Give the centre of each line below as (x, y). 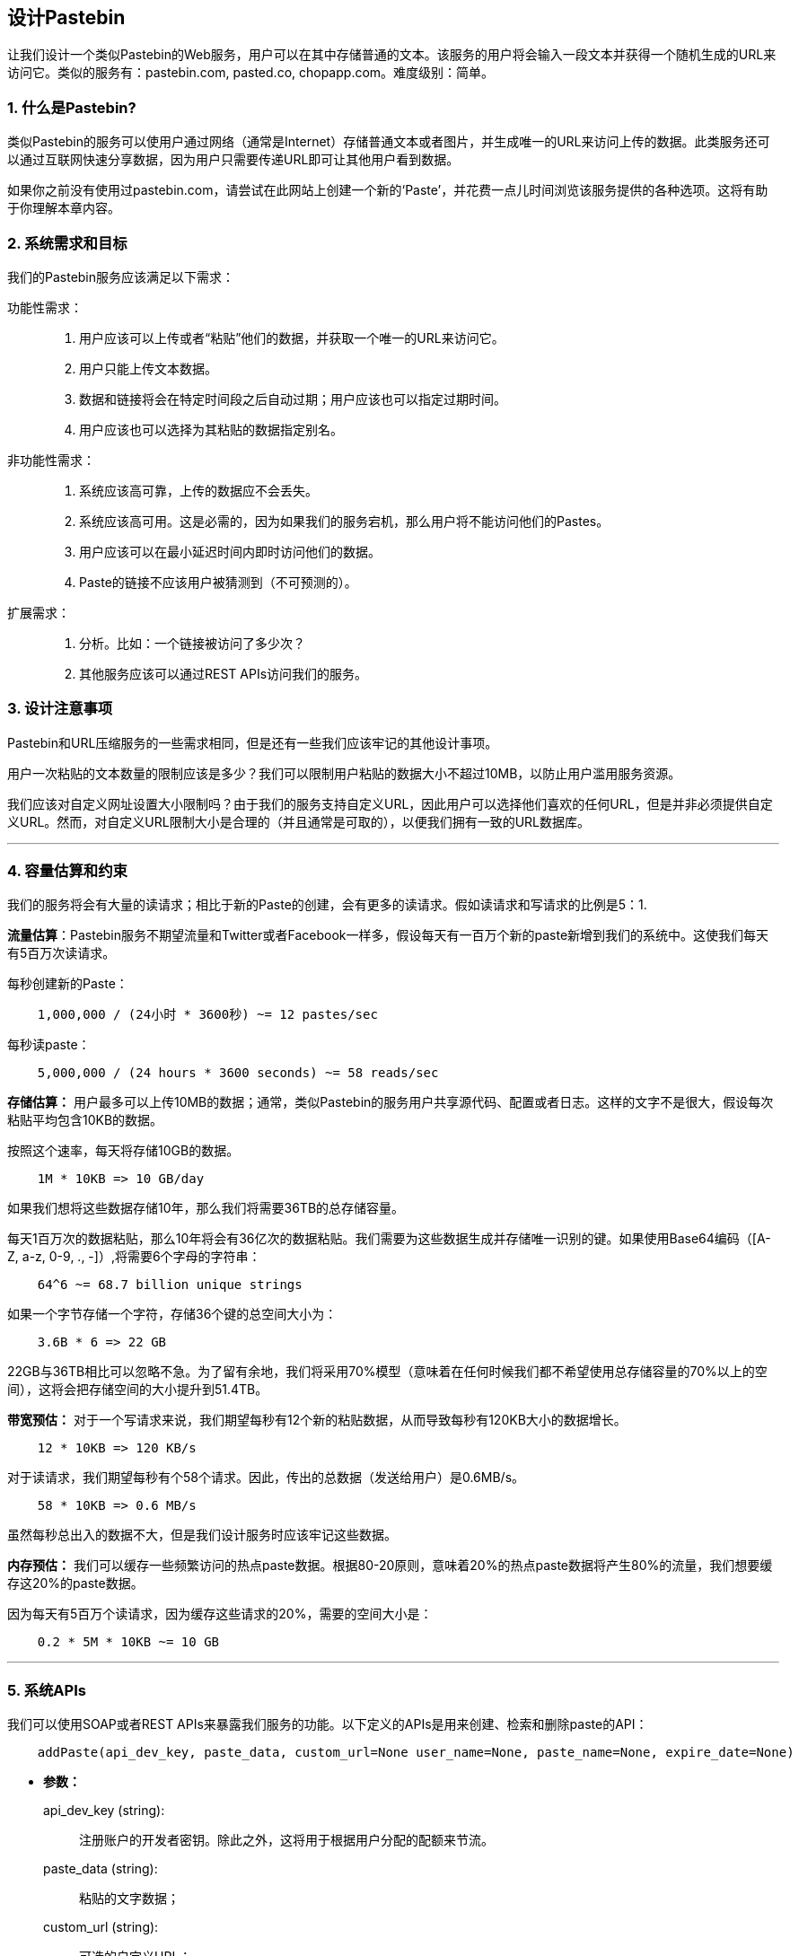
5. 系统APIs (47, 1690)
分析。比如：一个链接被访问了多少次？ (192, 643)
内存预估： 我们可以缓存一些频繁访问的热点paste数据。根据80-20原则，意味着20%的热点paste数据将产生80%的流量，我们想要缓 (390, 1566)
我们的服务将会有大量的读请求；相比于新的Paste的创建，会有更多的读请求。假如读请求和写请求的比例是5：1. (327, 905)
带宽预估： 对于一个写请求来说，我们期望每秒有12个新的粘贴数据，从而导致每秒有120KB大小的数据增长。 (317, 1420)
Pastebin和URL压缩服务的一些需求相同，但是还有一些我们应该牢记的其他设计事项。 (253, 742)
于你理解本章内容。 (64, 208)
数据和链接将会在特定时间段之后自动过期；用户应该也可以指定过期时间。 (293, 399)
